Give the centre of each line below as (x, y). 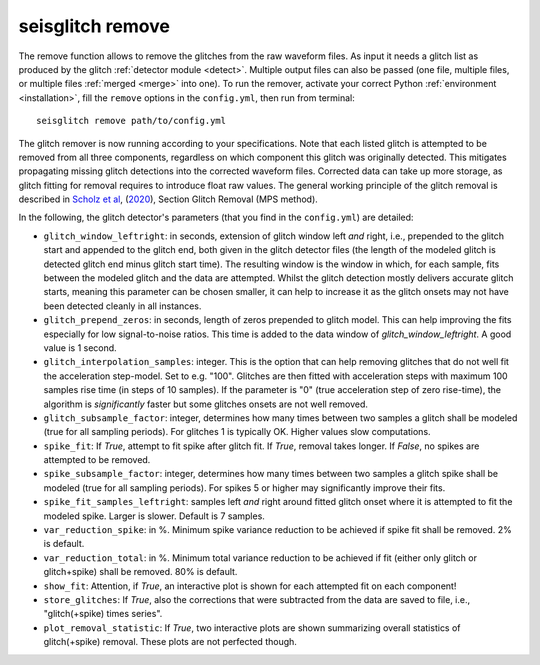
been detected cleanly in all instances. (122, 306)
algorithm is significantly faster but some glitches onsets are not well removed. (206, 404)
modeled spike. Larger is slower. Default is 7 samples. (154, 516)
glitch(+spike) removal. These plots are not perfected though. (170, 642)
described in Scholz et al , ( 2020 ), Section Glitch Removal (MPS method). (168, 199)
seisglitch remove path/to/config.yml (131, 121)
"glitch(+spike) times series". (103, 614)
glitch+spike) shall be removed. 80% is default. (140, 572)
